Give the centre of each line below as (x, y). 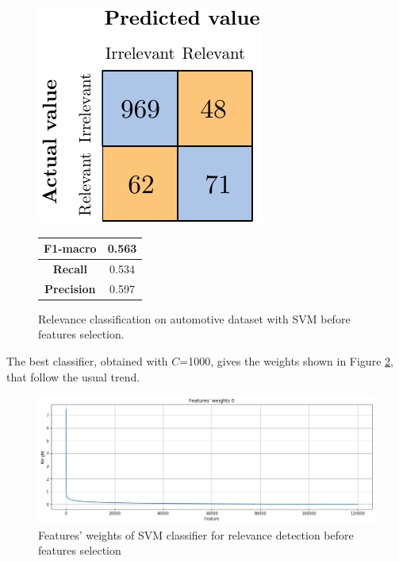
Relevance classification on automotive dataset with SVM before (194, 318)
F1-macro (70, 248)
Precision (70, 288)
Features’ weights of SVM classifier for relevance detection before (196, 534)
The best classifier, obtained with (87, 361)
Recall (70, 268)
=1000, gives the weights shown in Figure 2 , (286, 361)
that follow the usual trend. (73, 376)
